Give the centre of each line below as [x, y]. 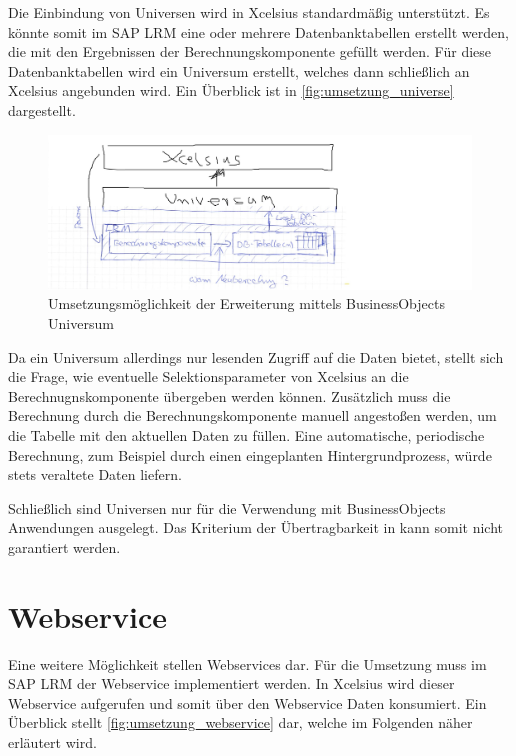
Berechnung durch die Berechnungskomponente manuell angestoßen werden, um [252, 415]
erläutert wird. [52, 742]
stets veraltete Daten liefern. [95, 474]
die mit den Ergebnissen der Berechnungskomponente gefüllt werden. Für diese [250, 51]
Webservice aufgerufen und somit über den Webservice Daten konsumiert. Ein [247, 702]
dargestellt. [42, 109]
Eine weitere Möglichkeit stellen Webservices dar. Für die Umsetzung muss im [247, 663]
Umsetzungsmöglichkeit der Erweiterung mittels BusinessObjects [246, 303]
